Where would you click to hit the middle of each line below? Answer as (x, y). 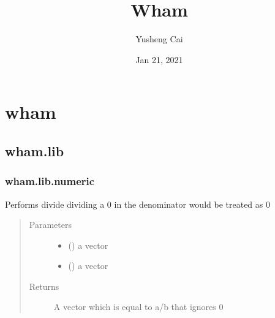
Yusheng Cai (159, 39)
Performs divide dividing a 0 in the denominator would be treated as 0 (137, 204)
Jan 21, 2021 (159, 59)
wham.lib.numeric (50, 181)
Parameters (50, 225)
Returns (44, 286)
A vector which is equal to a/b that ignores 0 (138, 307)
